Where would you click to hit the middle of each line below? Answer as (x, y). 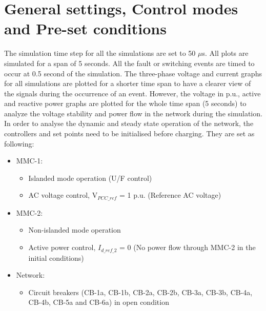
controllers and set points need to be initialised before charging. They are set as (129, 133)
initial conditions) (56, 257)
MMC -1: (29, 161)
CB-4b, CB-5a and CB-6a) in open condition (99, 302)
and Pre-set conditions (85, 28)
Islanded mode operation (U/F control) (90, 178)
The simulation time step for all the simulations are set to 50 (100, 53)
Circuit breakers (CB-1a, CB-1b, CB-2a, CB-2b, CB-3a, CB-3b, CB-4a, (140, 292)
